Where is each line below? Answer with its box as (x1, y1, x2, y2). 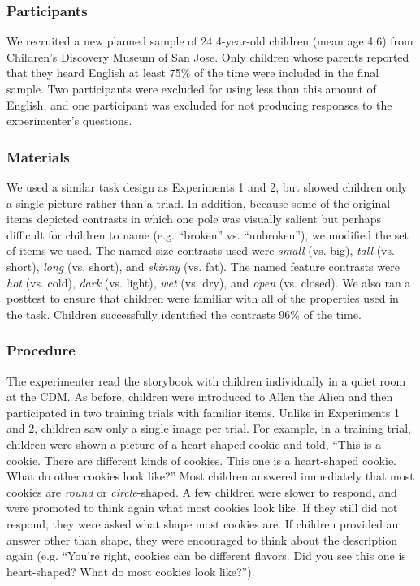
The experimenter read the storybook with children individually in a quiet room (6, 372, 406, 389)
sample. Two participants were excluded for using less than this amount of (6, 80, 376, 97)
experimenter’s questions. (6, 112, 132, 129)
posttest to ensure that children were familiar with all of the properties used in (6, 290, 399, 307)
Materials (6, 146, 70, 166)
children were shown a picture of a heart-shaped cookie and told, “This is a (6, 435, 381, 452)
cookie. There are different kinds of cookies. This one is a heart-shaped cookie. (6, 451, 397, 468)
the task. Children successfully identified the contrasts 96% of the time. (6, 305, 362, 322)
